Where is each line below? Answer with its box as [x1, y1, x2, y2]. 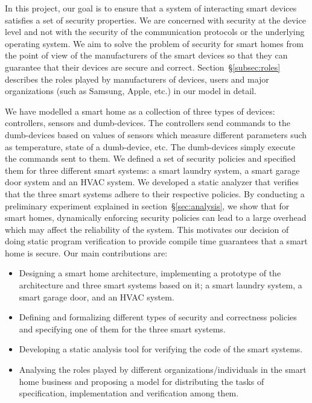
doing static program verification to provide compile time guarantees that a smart [5, 235, 308, 247]
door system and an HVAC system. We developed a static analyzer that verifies [5, 176, 299, 188]
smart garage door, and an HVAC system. [19, 290, 174, 303]
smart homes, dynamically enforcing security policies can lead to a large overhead [5, 211, 307, 224]
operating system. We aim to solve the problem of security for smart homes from [5, 37, 304, 49]
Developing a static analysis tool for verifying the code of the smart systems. [19, 343, 303, 355]
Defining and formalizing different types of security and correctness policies [19, 311, 297, 323]
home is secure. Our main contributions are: [5, 246, 168, 259]
